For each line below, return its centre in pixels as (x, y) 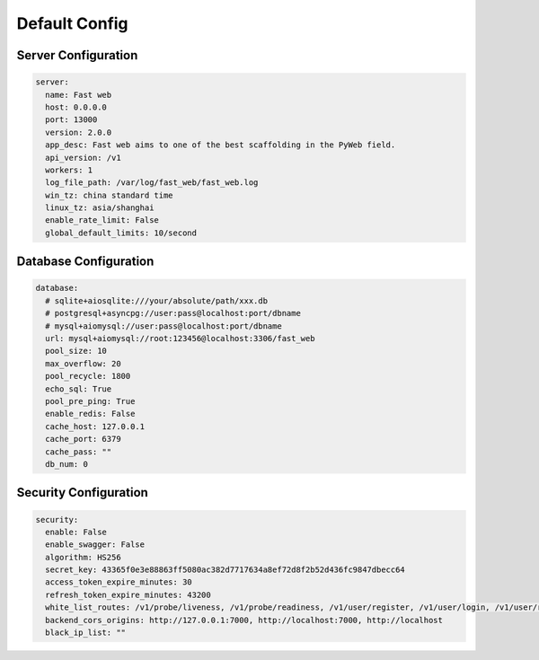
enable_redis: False (90, 414)
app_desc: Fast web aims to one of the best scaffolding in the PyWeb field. (221, 145)
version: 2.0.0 (79, 132)
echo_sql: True (79, 389)
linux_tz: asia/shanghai (100, 208)
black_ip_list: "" (85, 633)
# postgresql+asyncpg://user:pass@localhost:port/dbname (173, 313)
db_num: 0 (67, 464)
